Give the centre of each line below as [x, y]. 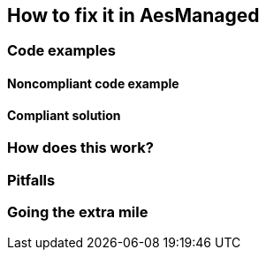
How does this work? [80, 148]
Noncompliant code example [93, 84]
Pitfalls [31, 180]
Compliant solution [64, 115]
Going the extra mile [78, 212]
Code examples [62, 51]
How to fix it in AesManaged [133, 15]
